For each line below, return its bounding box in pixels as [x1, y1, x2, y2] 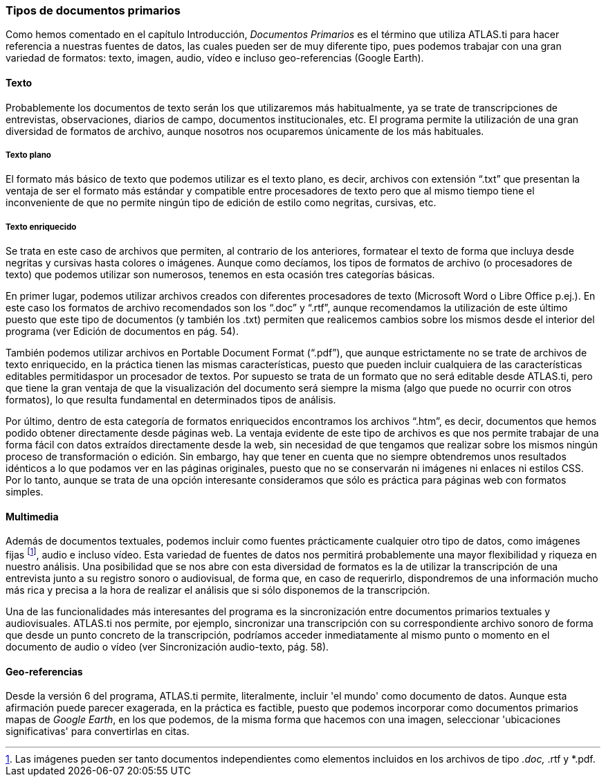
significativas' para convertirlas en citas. [6, 725, 190, 738]
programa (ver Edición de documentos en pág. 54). [6, 325, 239, 338]
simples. [6, 486, 44, 498]
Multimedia [6, 510, 59, 522]
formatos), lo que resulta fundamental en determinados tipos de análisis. [6, 394, 336, 406]
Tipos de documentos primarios [6, 3, 181, 17]
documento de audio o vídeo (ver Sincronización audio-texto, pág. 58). [6, 641, 329, 653]
